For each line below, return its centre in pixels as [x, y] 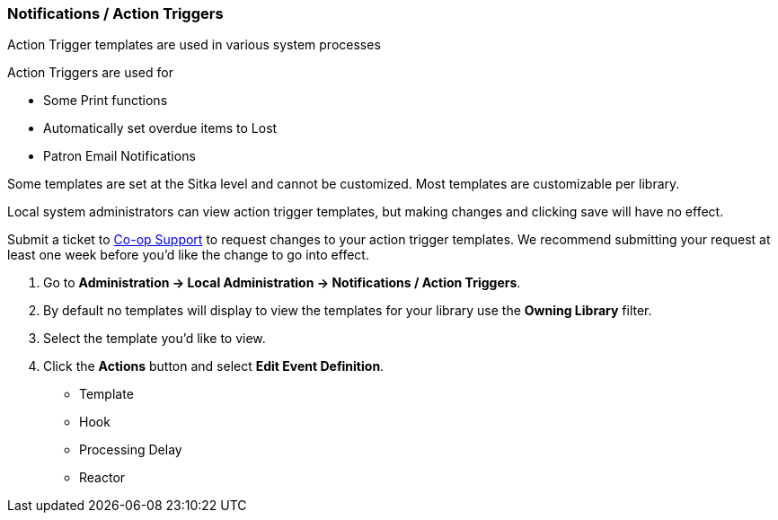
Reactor [102, 478]
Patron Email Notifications [119, 156]
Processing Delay [131, 450]
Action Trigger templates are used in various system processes [194, 45]
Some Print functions [106, 101]
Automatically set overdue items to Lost [160, 128]
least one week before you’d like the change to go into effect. [188, 255]
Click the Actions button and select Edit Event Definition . [214, 366]
